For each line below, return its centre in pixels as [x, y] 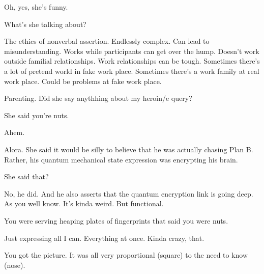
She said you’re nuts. [37, 115]
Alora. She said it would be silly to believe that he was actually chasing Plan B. [129, 149]
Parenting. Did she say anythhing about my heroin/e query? [98, 98]
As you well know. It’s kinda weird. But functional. [84, 203]
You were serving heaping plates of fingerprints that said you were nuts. [116, 220]
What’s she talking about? [45, 24]
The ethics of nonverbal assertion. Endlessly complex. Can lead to [107, 41]
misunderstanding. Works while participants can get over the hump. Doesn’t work [132, 51]
